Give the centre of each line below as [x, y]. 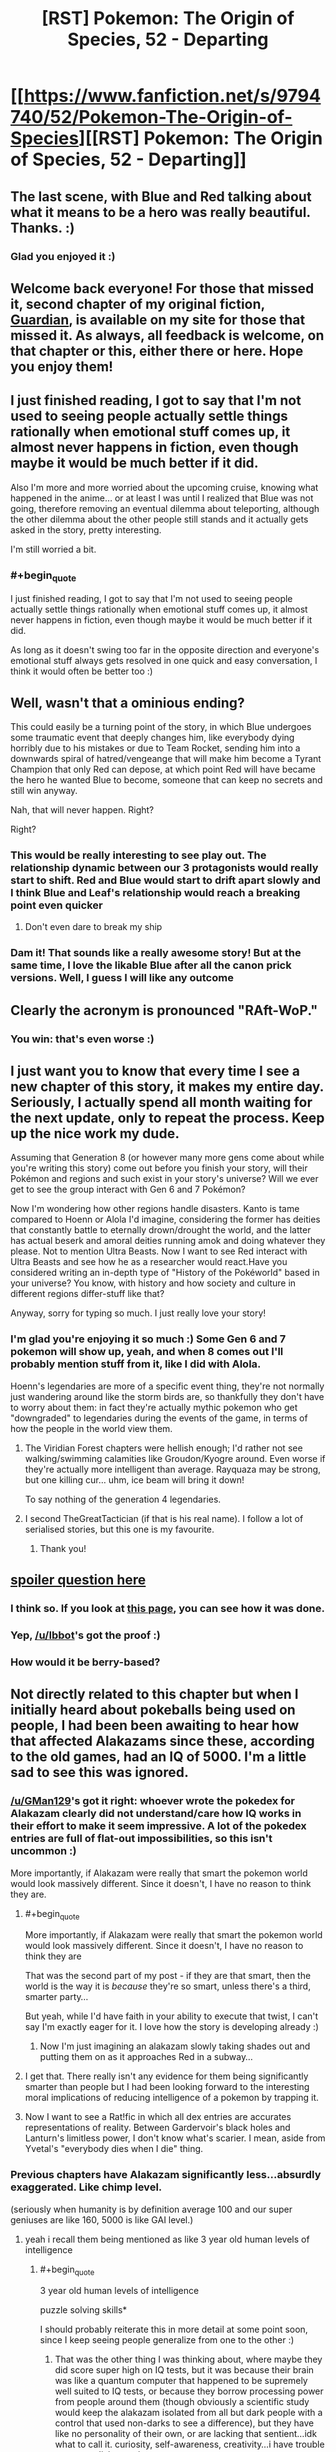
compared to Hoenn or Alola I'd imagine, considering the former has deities [165, 1219]
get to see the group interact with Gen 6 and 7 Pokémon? [128, 1189]
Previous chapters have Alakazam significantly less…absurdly [166, 2175]
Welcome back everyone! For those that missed [162, 288]
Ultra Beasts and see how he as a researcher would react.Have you [149, 1262]
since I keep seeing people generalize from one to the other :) [167, 2340]
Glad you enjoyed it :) [63, 256]
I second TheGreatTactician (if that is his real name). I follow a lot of [164, 1518]
